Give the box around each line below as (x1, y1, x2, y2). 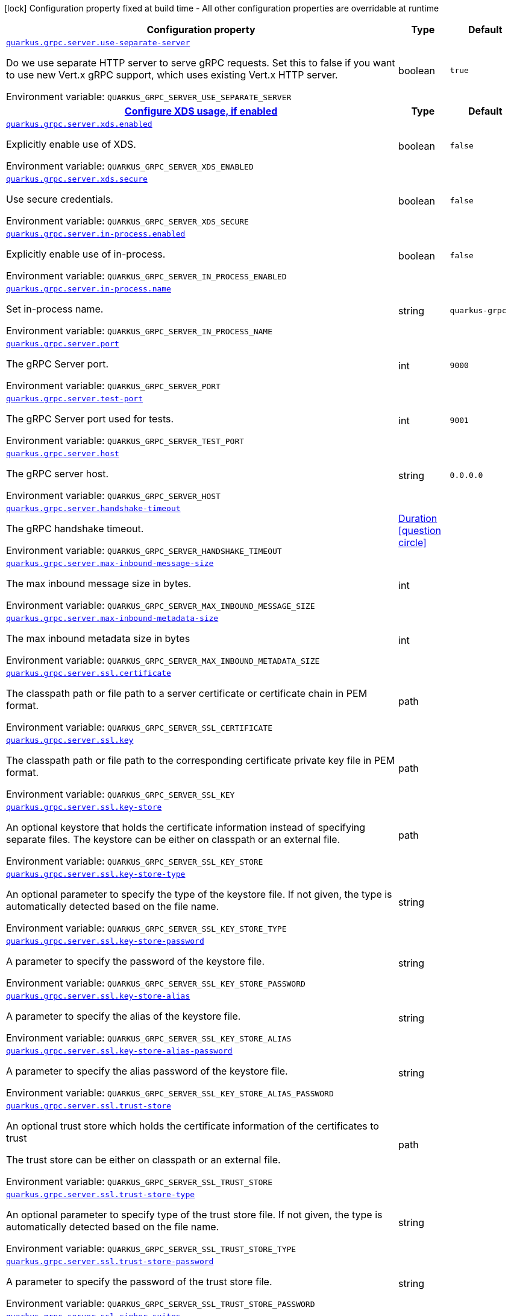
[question (398, 524, 441, 536)
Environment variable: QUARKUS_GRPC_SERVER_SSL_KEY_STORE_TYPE (6, 922, 287, 934)
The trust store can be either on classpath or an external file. (6, 1154, 281, 1166)
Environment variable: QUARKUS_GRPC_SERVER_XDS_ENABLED (6, 160, 254, 172)
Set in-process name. (6, 303, 104, 315)
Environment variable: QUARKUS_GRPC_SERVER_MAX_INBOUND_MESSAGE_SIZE (6, 599, 315, 611)
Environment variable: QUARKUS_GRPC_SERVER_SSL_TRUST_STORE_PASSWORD (6, 1297, 315, 1309)
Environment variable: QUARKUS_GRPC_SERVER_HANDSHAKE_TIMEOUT (6, 544, 282, 556)
